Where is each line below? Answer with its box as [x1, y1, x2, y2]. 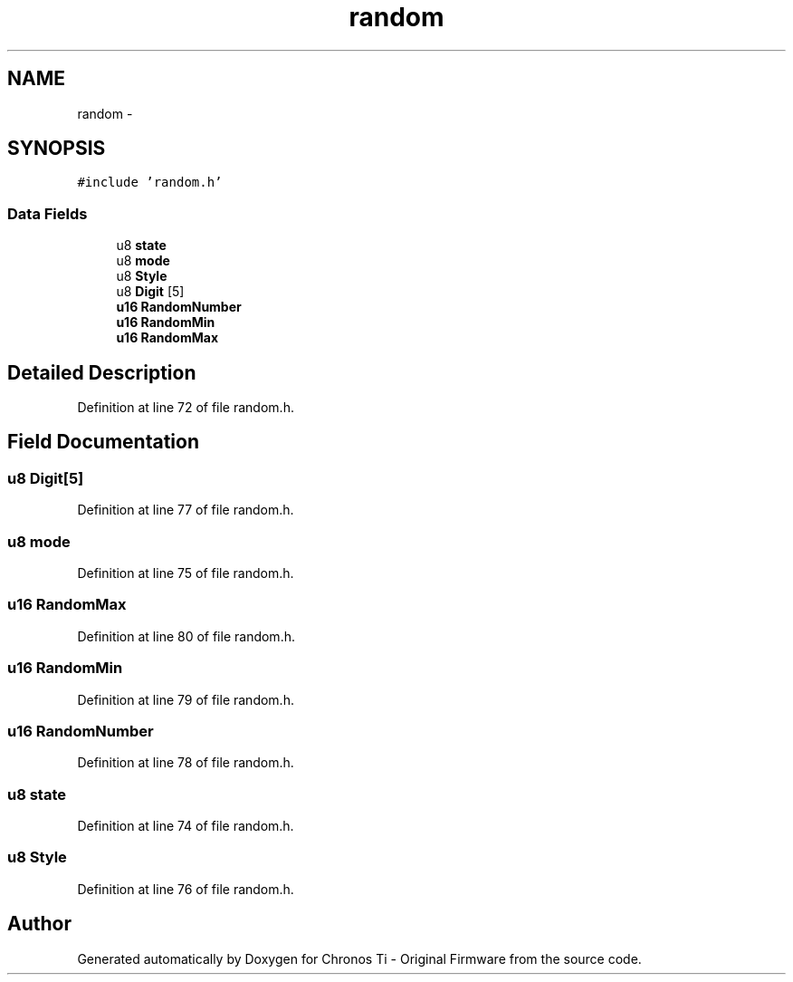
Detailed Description [7, 361, 196, 384]
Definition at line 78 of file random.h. [77, 755, 294, 771]
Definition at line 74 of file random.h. [77, 818, 294, 833]
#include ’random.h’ [77, 175, 223, 190]
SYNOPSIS [7, 137, 106, 160]
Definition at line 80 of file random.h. [77, 628, 295, 644]
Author [7, 912, 72, 936]
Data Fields [7, 204, 88, 223]
